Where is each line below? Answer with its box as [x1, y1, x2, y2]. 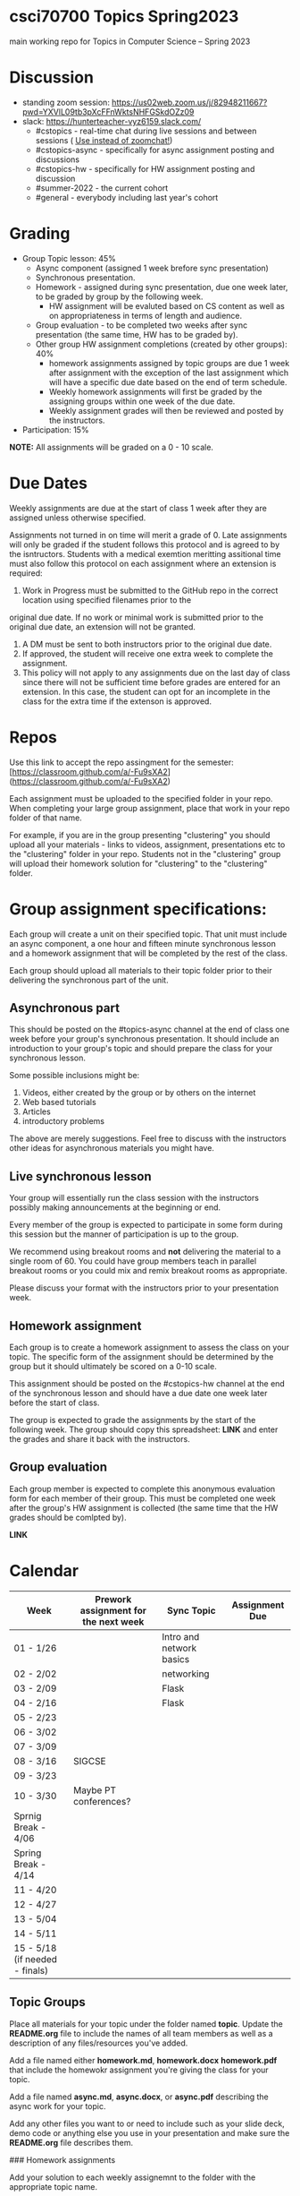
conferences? [72, 1795, 131, 1807]
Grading [9, 224, 71, 244]
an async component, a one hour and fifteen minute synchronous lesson [9, 938, 277, 948]
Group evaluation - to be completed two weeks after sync [35, 320, 248, 330]
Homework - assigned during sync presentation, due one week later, [35, 281, 288, 292]
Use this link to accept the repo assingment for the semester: [9, 757, 234, 768]
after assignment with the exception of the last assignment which [48, 367, 289, 378]
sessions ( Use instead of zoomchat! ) [35, 134, 173, 145]
